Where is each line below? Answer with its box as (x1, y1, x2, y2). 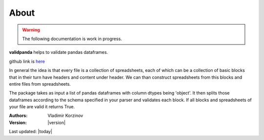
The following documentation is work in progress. (22, 36, 122, 42)
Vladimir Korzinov (47, 113, 83, 118)
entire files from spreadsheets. (9, 81, 71, 87)
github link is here (9, 58, 45, 64)
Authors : (9, 113, 28, 118)
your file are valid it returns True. (9, 104, 75, 110)
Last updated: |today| (9, 129, 52, 135)
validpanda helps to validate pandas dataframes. (9, 49, 109, 55)
